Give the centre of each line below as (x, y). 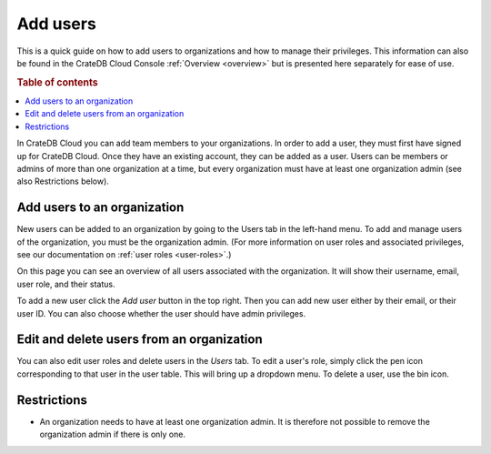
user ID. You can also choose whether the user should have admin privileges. (161, 313)
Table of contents (58, 82)
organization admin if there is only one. (113, 434)
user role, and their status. (66, 284)
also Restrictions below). (63, 181)
